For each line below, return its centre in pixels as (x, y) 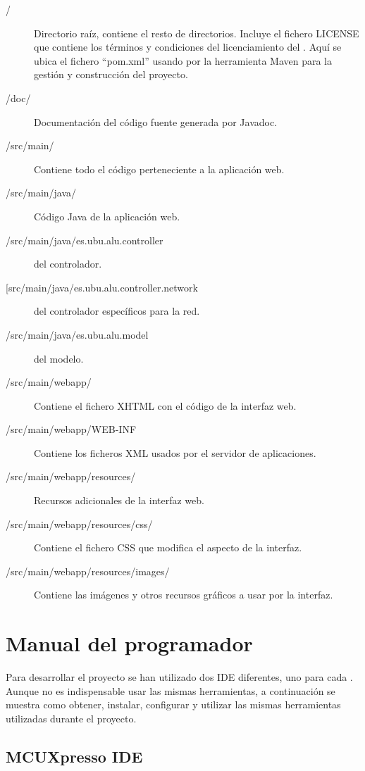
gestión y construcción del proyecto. (111, 74)
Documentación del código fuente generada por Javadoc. (156, 121)
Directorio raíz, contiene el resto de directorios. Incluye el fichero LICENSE (197, 33)
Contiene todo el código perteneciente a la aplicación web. (159, 169)
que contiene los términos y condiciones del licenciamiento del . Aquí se (188, 47)
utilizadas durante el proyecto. (71, 718)
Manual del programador (129, 643)
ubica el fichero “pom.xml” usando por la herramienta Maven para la (183, 60)
